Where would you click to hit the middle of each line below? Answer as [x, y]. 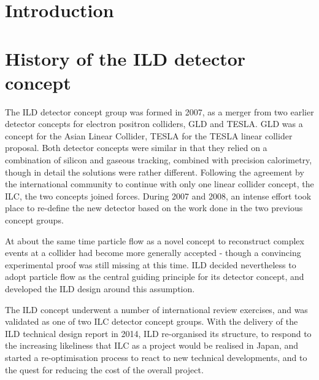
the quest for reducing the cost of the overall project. [104, 369]
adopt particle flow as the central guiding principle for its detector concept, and [155, 277]
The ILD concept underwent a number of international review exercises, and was [156, 309]
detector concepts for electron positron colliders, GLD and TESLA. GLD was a [154, 124]
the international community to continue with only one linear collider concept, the [159, 184]
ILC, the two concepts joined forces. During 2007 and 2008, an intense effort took [158, 196]
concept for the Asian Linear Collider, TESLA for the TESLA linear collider [149, 135]
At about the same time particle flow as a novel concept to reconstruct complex [155, 240]
